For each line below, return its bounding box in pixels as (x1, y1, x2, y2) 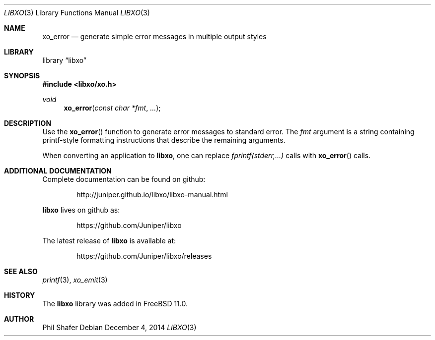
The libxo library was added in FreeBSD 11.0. (42, 299, 188, 308)
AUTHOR (4, 315, 34, 323)
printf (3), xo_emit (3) (42, 276, 108, 284)
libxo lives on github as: (42, 206, 120, 214)
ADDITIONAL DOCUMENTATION (4, 167, 112, 175)
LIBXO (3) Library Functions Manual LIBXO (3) (4, 8, 150, 17)
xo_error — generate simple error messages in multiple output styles (42, 32, 267, 41)
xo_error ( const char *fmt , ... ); (64, 104, 161, 112)
